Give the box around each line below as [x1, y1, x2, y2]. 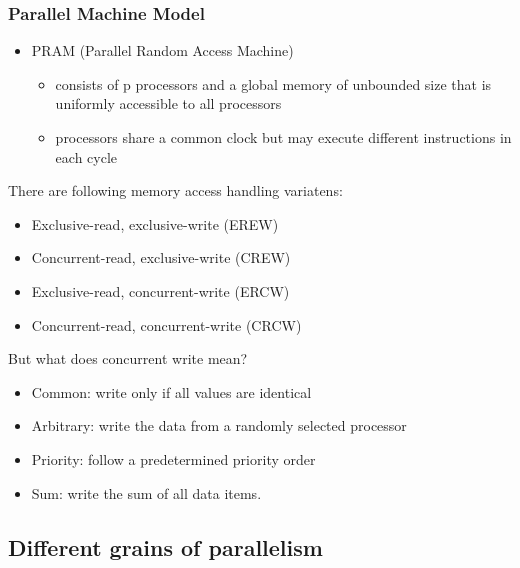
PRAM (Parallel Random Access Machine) [31, 40, 294, 61]
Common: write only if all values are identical [31, 381, 312, 402]
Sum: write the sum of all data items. [31, 482, 262, 503]
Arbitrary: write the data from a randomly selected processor [31, 415, 407, 436]
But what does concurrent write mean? [8, 348, 248, 369]
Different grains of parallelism [8, 531, 323, 562]
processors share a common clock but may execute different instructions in [55, 127, 512, 147]
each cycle [55, 146, 118, 167]
